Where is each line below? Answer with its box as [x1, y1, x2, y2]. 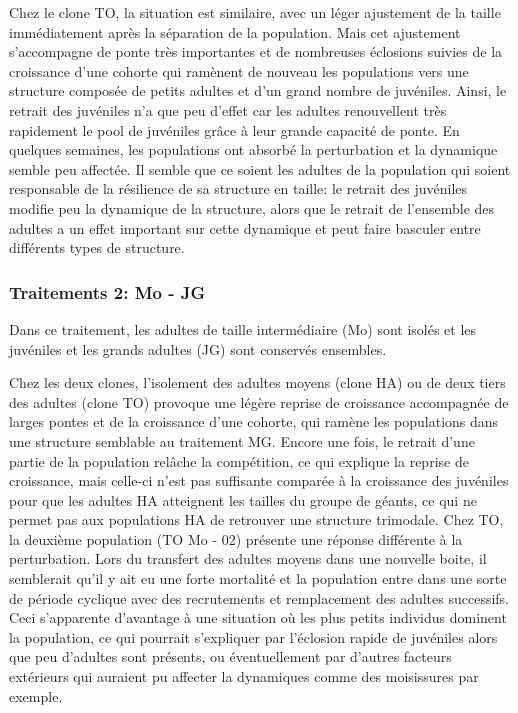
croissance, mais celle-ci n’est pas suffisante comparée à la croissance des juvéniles [9, 470, 509, 491]
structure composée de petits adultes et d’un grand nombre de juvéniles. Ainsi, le [9, 80, 507, 101]
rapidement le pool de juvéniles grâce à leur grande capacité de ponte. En [9, 119, 460, 140]
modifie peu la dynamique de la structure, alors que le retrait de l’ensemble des [9, 197, 495, 218]
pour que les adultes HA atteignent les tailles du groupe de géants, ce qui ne [9, 489, 477, 510]
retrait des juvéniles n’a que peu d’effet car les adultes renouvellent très [9, 99, 447, 120]
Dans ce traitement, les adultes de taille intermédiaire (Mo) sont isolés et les [9, 318, 477, 339]
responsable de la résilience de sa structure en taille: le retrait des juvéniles [9, 178, 468, 199]
